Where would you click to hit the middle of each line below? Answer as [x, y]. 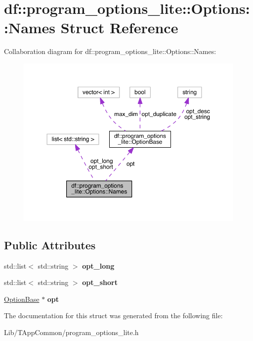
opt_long [98, 265]
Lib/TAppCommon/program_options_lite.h [71, 332]
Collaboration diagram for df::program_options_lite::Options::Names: [110, 51]
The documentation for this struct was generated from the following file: [113, 315]
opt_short [100, 282]
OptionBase [22, 299]
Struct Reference [119, 28]
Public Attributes [50, 245]
